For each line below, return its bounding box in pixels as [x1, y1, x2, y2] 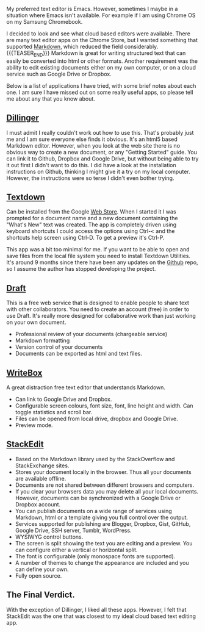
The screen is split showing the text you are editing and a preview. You [15, 539, 193, 547]
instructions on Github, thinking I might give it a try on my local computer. [6, 168, 190, 175]
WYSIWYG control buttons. [15, 533, 84, 540]
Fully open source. [15, 572, 62, 579]
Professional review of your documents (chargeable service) [15, 331, 168, 338]
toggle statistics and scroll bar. [15, 409, 93, 416]
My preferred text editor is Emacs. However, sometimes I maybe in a [6, 5, 178, 12]
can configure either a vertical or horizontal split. [15, 546, 138, 553]
